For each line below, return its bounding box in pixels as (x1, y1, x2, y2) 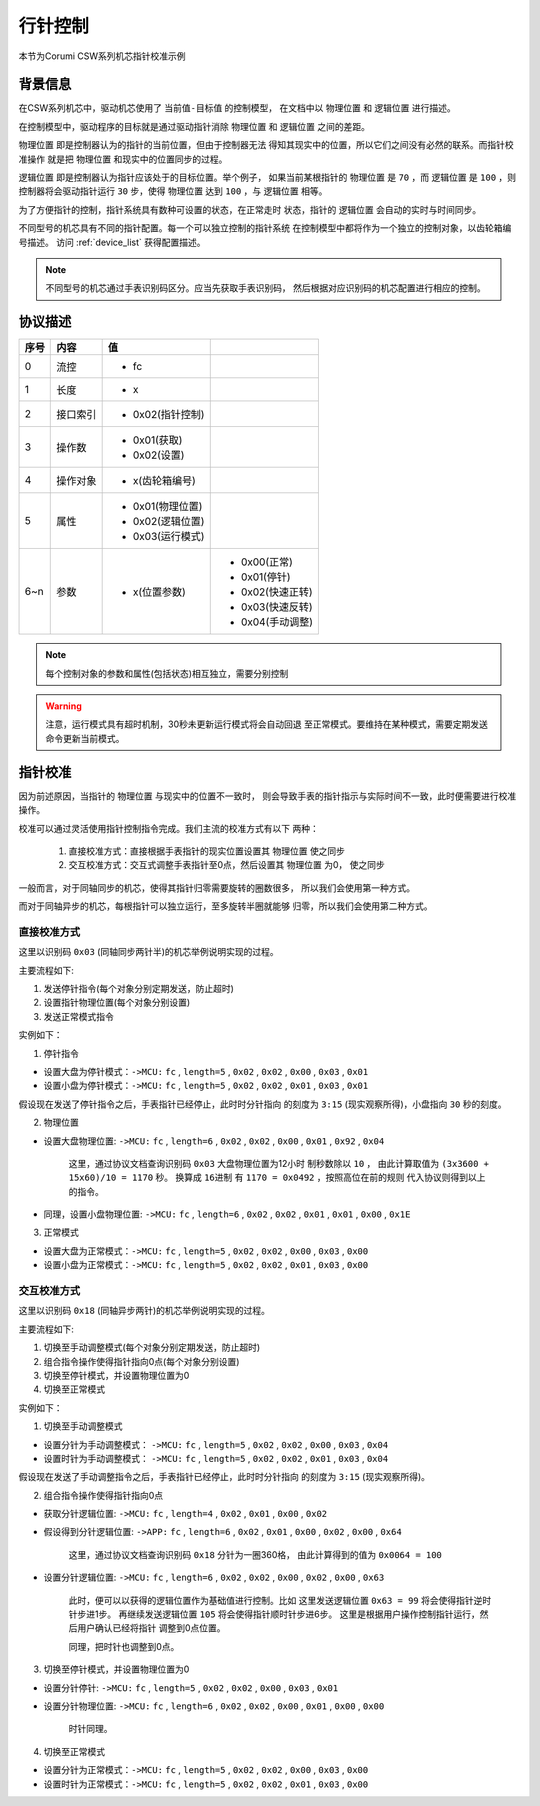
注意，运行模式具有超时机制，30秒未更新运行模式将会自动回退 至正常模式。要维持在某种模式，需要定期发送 (45, 718, 489, 730)
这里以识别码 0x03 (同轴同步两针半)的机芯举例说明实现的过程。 (18, 946, 279, 958)
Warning (45, 700, 82, 712)
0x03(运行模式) (132, 530, 205, 544)
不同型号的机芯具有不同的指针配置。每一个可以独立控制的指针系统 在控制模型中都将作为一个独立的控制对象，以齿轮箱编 (18, 222, 512, 234)
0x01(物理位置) (132, 500, 203, 514)
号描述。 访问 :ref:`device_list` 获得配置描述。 (18, 236, 206, 248)
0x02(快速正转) (240, 585, 314, 599)
